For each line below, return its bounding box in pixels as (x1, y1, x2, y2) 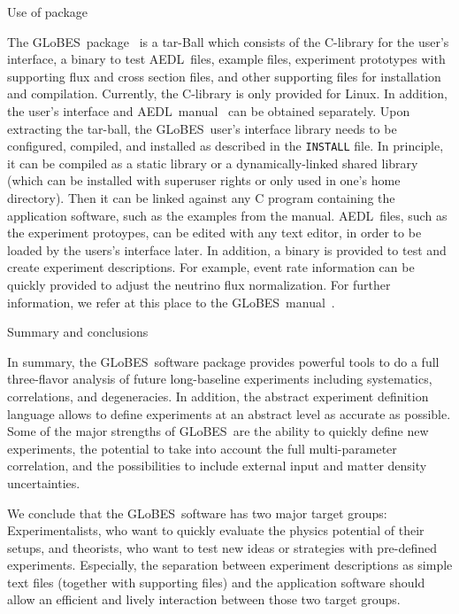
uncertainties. (7, 473, 80, 492)
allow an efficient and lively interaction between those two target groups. (7, 590, 401, 609)
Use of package (7, 3, 88, 20)
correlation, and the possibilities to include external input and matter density (7, 456, 427, 475)
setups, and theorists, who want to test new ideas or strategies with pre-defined (7, 538, 438, 556)
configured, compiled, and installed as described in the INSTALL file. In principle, (7, 136, 444, 155)
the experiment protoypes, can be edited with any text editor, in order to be (7, 223, 422, 242)
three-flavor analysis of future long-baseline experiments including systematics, (7, 369, 432, 388)
